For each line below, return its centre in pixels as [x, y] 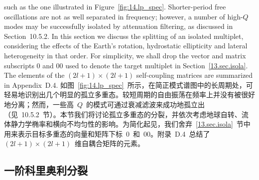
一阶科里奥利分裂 [46, 170]
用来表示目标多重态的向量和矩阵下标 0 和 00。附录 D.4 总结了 [107, 133]
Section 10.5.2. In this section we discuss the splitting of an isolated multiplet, [124, 36]
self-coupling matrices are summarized [194, 75]
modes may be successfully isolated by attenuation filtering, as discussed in [119, 26]
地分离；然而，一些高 [39, 104]
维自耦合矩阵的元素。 [110, 143]
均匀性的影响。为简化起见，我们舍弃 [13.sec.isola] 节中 [162, 124]
